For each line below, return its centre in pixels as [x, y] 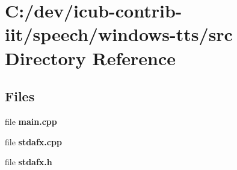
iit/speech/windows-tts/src [119, 34]
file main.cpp [31, 121]
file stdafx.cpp [33, 141]
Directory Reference [91, 58]
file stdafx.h [29, 162]
